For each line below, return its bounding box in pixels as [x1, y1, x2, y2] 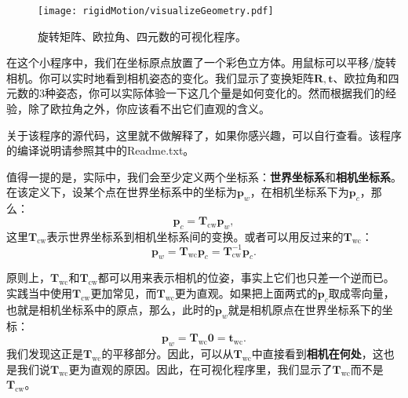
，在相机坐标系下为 [250, 184, 349, 200]
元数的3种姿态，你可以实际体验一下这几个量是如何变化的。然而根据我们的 [6, 85, 385, 101]
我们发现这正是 [6, 345, 83, 362]
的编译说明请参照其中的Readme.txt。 [6, 142, 195, 159]
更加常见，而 [90, 285, 157, 301]
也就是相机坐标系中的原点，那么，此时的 [6, 301, 215, 317]
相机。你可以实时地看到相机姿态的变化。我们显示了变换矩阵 [6, 69, 314, 86]
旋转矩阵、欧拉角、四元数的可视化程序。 [38, 27, 246, 44]
